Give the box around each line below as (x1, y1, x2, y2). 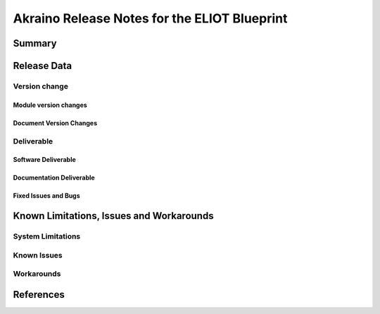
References (13, 289, 65, 301)
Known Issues (13, 250, 63, 260)
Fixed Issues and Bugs (13, 191, 80, 200)
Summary (13, 37, 57, 49)
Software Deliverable (13, 156, 77, 164)
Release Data (13, 60, 72, 72)
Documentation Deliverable (13, 173, 95, 182)
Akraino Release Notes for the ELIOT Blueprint (13, 11, 288, 26)
